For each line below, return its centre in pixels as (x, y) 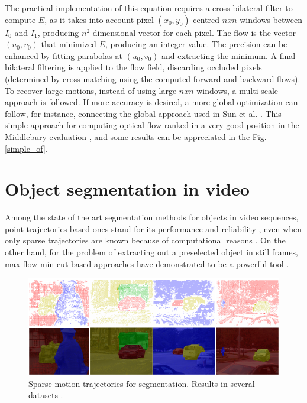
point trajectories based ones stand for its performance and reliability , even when (153, 228)
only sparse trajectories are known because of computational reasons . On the (145, 240)
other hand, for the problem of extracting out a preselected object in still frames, (151, 252)
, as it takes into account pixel (99, 19)
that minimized (69, 44)
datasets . (46, 395)
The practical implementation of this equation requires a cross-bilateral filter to (149, 8)
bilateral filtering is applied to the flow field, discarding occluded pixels (133, 67)
